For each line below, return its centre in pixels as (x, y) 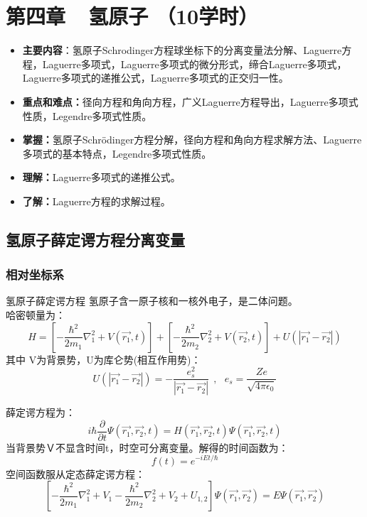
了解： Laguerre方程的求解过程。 (96, 201)
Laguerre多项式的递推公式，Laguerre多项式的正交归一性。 (155, 78)
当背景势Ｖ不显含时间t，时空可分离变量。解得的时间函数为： (147, 447)
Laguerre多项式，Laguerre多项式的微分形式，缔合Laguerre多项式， (195, 64)
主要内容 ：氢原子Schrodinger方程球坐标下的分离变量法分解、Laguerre (182, 50)
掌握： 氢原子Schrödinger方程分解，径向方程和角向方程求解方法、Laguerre (192, 140)
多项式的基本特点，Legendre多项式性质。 (117, 153)
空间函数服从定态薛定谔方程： (75, 473)
